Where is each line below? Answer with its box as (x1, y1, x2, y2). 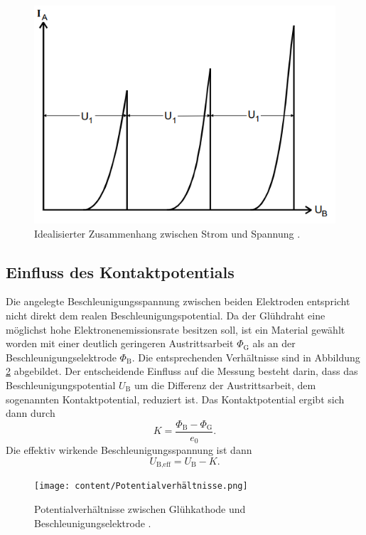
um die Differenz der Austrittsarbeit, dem (134, 377, 316, 392)
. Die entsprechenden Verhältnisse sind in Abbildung (131, 349, 360, 364)
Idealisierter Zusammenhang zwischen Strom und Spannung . (34, 226, 301, 240)
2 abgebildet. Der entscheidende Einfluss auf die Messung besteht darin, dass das (6, 364, 358, 378)
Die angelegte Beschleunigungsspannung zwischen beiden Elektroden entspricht (6, 294, 350, 309)
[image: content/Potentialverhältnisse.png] (34, 481, 248, 492)
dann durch (6, 406, 55, 420)
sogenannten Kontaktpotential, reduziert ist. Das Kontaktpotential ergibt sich (6, 391, 345, 406)
